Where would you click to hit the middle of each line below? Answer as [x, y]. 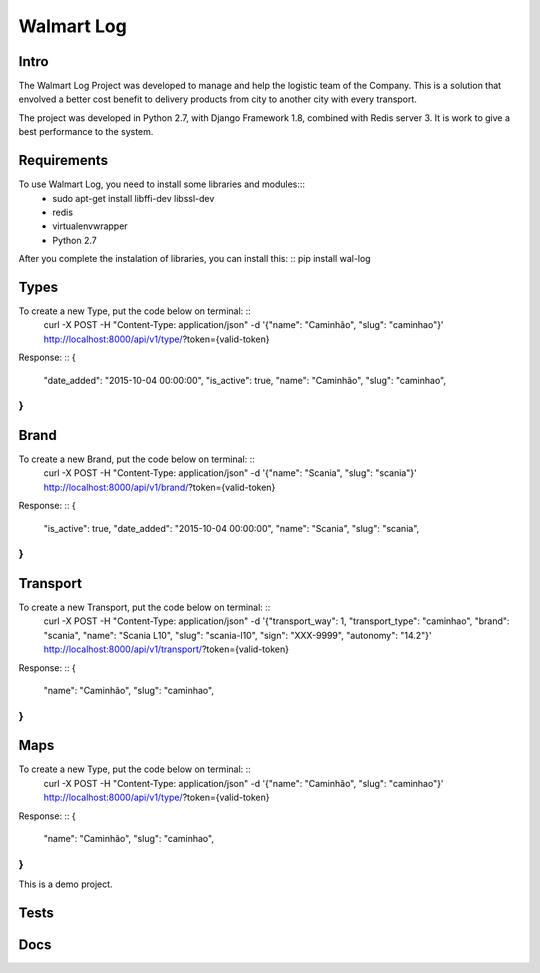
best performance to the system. [86, 132]
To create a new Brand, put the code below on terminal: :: [136, 459]
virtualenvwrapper [90, 226]
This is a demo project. [66, 884]
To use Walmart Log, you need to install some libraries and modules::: [161, 184]
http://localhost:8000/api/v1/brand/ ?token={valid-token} [159, 487]
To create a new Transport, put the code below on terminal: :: [144, 607]
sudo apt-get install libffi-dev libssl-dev [133, 198]
